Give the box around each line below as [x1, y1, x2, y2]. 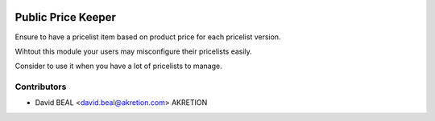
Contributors [14, 81, 67, 92]
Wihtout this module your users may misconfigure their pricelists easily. [14, 46, 253, 56]
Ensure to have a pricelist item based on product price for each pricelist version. [14, 32, 281, 42]
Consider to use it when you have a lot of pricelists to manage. [14, 61, 222, 71]
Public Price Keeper [14, 10, 117, 24]
